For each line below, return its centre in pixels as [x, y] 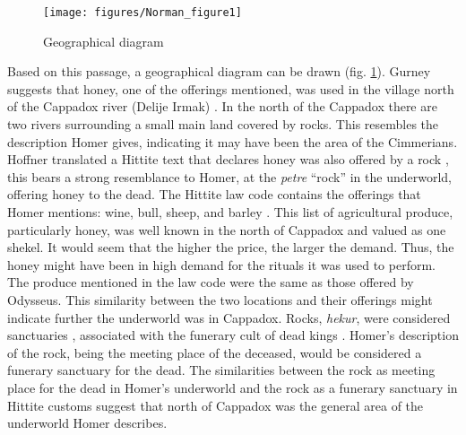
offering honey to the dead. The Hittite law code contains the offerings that [214, 194]
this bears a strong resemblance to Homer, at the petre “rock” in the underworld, [230, 176]
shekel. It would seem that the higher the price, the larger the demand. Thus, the [231, 247]
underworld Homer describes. [87, 423]
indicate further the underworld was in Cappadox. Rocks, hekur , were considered [229, 317]
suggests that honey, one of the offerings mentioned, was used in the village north [231, 88]
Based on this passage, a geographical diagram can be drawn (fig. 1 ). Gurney [219, 71]
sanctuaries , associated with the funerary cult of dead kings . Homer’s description [233, 335]
